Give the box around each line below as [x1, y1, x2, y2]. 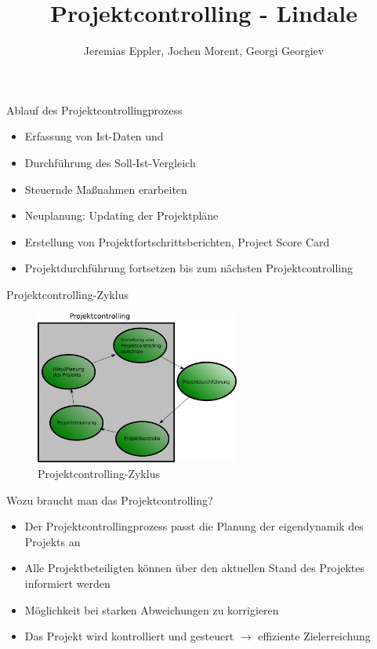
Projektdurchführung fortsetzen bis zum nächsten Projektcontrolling [24, 260, 353, 276]
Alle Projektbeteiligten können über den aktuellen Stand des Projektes [24, 560, 364, 576]
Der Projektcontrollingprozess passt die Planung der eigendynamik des [24, 518, 364, 534]
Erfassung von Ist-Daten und [24, 128, 164, 144]
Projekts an [24, 533, 81, 549]
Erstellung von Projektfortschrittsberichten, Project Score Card [24, 233, 330, 250]
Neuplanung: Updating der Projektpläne [24, 207, 219, 224]
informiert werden [24, 574, 111, 591]
